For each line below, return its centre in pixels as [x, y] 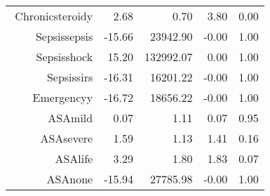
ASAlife [74, 158]
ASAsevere [67, 138]
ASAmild [70, 118]
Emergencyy [63, 97]
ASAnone [70, 179]
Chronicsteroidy [54, 16]
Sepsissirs [70, 77]
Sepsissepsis [64, 36]
